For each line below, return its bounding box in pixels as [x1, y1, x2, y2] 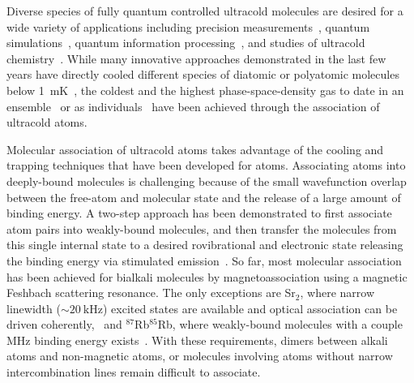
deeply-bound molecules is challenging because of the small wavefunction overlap [6, 172, 407, 189]
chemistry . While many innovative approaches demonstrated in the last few [6, 49, 386, 67]
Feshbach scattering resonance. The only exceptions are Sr [6, 284, 296, 301]
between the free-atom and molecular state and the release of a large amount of [6, 188, 401, 205]
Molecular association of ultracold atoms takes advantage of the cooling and [6, 140, 384, 157]
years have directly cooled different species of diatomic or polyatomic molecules [6, 66, 399, 83]
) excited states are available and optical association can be [102, 299, 398, 316]
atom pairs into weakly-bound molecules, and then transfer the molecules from [6, 220, 397, 237]
